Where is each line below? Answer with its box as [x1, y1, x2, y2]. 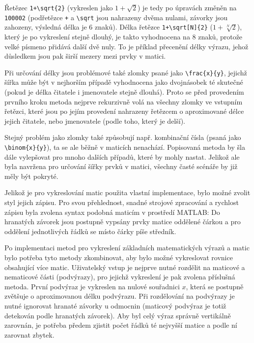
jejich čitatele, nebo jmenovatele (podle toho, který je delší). [4, 115, 186, 126]
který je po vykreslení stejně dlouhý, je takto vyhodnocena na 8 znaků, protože [4, 31, 243, 41]
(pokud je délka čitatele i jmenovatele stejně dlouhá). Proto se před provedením [4, 87, 244, 97]
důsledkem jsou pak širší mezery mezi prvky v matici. [4, 51, 166, 61]
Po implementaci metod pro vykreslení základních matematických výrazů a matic [4, 242, 250, 253]
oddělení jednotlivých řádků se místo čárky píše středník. [4, 226, 176, 236]
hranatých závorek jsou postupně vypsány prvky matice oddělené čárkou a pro [4, 216, 241, 227]
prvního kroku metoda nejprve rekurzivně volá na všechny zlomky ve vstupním [4, 96, 243, 106]
